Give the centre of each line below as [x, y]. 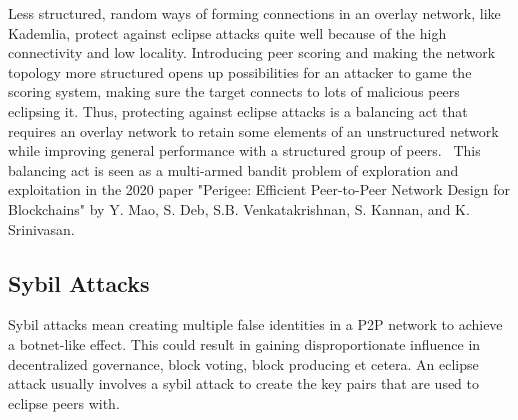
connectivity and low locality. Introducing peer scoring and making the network [252, 52]
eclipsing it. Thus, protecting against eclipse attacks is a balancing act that [238, 110]
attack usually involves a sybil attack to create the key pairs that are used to [244, 383]
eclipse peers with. [64, 402]
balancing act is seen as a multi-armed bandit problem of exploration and [233, 169]
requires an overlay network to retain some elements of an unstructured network [253, 130]
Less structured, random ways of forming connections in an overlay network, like [254, 13]
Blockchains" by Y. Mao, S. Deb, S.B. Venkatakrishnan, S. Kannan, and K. [239, 208]
